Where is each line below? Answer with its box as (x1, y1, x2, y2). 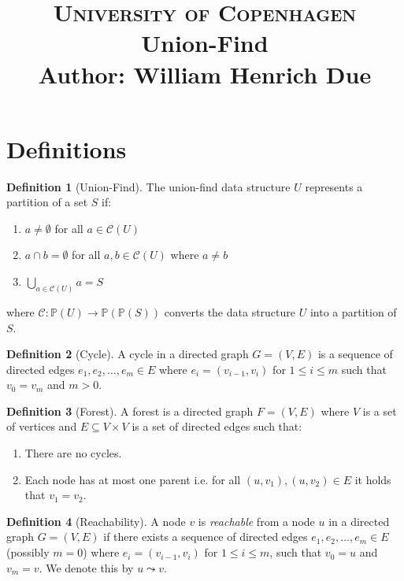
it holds (354, 471, 391, 487)
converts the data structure (164, 303, 296, 320)
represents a (305, 178, 363, 194)
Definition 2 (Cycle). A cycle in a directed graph (6, 346, 249, 362)
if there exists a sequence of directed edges (103, 528, 308, 545)
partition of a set (6, 194, 88, 210)
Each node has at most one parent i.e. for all (24, 471, 241, 487)
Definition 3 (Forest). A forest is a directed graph (6, 402, 254, 419)
